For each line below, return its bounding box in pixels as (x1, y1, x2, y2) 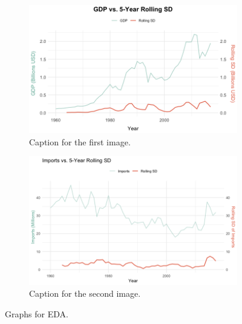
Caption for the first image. (29, 135, 131, 148)
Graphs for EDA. (5, 307, 68, 320)
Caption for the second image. (29, 287, 141, 300)
